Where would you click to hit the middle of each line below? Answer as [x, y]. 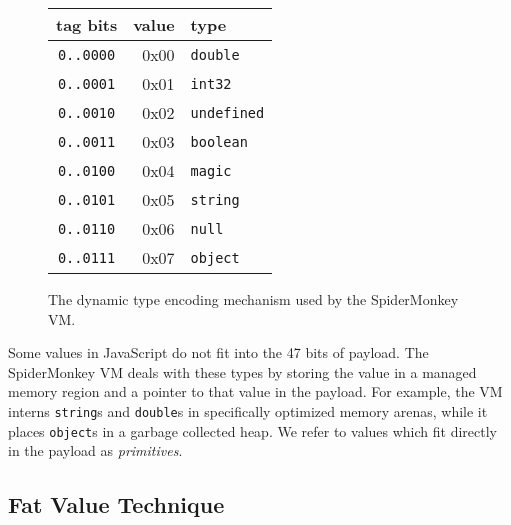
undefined [227, 112]
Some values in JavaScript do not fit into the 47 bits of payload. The [218, 352]
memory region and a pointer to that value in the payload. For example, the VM [255, 391]
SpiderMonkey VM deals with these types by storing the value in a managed [242, 371]
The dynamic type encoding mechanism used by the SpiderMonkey [253, 299]
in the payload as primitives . [95, 450]
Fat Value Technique [116, 504]
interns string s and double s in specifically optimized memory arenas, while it [248, 410]
